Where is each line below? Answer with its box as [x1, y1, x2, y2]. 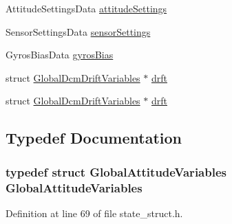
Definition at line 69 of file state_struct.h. [6, 205, 183, 220]
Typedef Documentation [6, 127, 182, 148]
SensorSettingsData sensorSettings [6, 24, 151, 38]
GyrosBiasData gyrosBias [6, 47, 114, 62]
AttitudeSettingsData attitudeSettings [6, 1, 167, 15]
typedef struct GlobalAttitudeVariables [6, 163, 226, 180]
